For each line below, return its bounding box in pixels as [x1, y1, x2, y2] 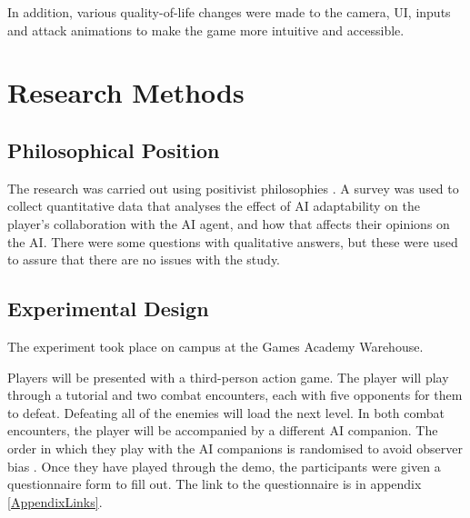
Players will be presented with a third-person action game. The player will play [7, 367, 449, 386]
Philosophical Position [7, 135, 220, 164]
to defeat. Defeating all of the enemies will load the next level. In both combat [7, 403, 445, 422]
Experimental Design [7, 294, 209, 323]
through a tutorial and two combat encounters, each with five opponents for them [7, 385, 463, 404]
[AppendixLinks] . [7, 492, 103, 511]
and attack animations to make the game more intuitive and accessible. [7, 20, 405, 39]
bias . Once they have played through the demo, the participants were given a [7, 456, 441, 475]
